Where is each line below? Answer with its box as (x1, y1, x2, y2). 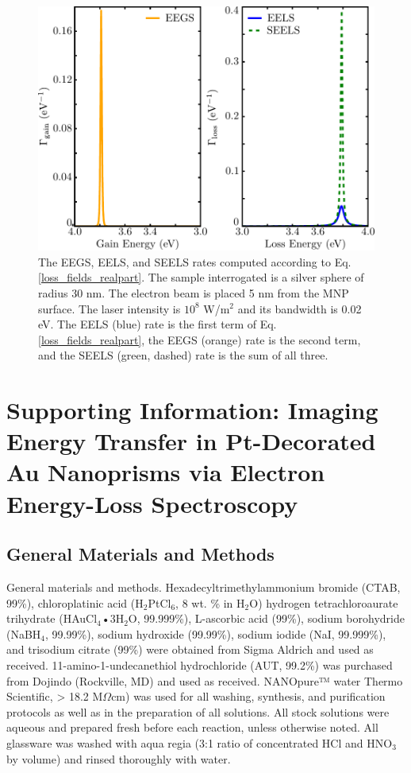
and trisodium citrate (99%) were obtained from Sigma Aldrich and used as (6, 641, 374, 658)
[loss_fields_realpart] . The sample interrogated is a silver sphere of (38, 269, 364, 286)
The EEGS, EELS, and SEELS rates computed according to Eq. (38, 253, 351, 270)
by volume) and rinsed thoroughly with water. (6, 750, 231, 767)
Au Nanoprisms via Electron (6, 456, 325, 488)
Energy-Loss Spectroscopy (6, 487, 298, 519)
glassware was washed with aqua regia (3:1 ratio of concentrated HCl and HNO (6, 734, 393, 751)
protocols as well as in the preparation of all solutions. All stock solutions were (6, 703, 390, 720)
